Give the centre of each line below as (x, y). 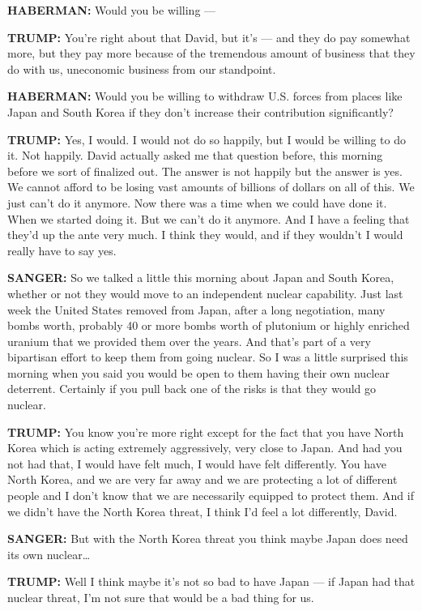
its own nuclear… (49, 554)
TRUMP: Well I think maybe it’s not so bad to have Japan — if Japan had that (211, 581)
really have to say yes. (62, 250)
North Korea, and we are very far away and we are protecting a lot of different (202, 479)
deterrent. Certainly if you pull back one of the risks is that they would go (192, 389)
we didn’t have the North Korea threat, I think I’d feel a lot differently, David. (202, 511)
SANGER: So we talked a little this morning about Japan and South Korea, (201, 278)
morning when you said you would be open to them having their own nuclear (198, 372)
